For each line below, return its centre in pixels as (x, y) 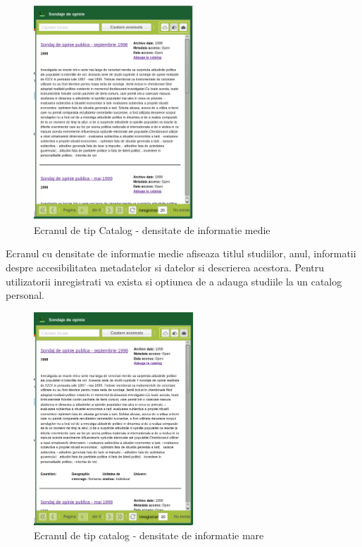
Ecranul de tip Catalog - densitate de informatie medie (152, 229)
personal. (25, 295)
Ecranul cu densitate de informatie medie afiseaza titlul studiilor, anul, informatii (181, 253)
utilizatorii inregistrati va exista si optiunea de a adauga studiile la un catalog (174, 281)
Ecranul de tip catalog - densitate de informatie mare (149, 535)
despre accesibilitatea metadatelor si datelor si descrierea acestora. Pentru (165, 267)
